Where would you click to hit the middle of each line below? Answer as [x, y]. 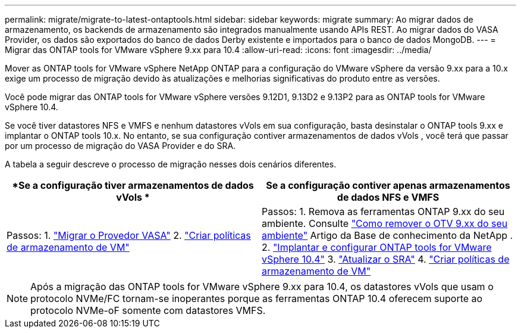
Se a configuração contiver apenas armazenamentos [388, 185]
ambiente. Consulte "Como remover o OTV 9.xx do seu [385, 223]
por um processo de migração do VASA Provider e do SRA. [120, 146]
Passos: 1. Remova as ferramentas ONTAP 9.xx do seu [383, 211]
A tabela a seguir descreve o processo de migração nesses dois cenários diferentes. [171, 164]
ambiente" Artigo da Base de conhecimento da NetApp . [387, 235]
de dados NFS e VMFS [388, 197]
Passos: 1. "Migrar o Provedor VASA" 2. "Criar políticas [129, 235]
